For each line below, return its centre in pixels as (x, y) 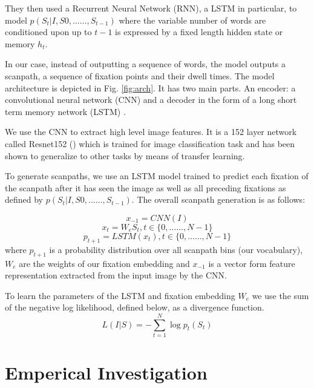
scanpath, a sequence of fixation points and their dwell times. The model (140, 75)
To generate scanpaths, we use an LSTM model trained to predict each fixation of (157, 176)
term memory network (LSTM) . (65, 111)
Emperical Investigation (106, 373)
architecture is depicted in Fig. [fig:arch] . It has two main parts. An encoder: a (150, 87)
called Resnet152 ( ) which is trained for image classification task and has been (150, 143)
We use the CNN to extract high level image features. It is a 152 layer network (151, 132)
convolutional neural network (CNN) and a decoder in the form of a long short (151, 100)
